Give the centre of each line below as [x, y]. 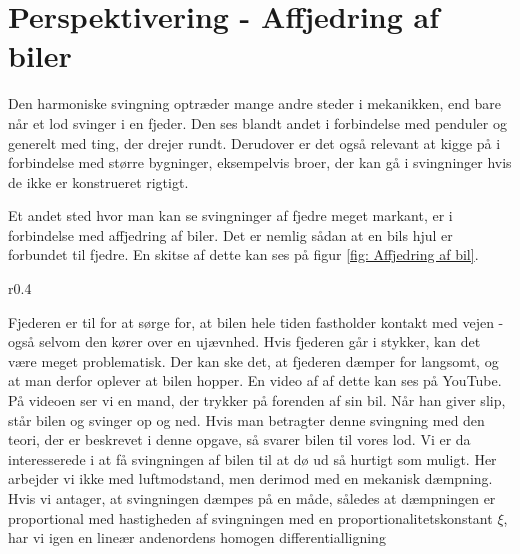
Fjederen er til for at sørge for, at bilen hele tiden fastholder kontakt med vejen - [256, 321]
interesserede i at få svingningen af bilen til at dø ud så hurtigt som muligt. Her [252, 458]
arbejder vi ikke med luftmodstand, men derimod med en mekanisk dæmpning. [250, 478]
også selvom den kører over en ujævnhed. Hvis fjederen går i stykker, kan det [244, 341]
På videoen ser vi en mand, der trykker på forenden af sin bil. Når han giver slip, [257, 400]
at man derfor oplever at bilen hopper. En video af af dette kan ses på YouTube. [255, 380]
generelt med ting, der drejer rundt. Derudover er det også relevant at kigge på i [254, 142]
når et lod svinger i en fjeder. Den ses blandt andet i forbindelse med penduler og [257, 122]
